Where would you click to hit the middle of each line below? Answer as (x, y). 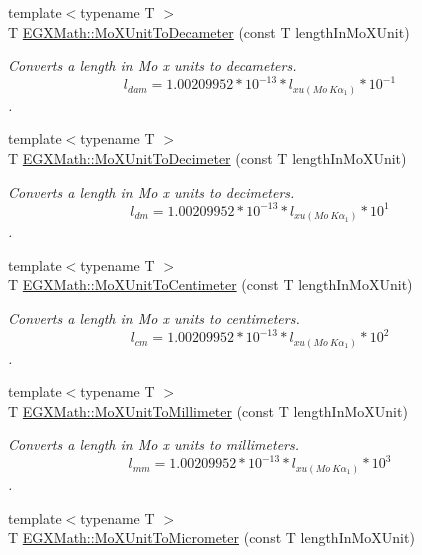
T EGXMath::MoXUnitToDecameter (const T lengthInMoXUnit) (209, 31)
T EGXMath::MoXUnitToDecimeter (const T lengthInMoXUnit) (207, 157)
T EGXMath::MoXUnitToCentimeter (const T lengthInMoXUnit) (210, 284)
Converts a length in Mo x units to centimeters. (154, 317)
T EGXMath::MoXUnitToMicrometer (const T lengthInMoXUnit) (211, 537)
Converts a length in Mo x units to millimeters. (154, 444)
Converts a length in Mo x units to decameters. (152, 65)
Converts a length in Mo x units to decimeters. (151, 191)
